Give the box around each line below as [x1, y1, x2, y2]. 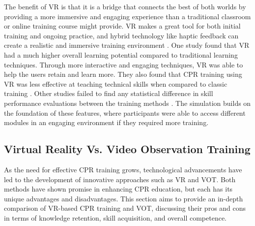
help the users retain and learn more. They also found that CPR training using [4, 69, 242, 79]
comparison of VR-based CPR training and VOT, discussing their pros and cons [4, 203, 246, 213]
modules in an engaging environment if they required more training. [4, 117, 209, 128]
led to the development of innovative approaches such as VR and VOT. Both [4, 174, 236, 184]
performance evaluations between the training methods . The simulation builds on [4, 97, 251, 108]
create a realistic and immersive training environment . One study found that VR [4, 40, 250, 50]
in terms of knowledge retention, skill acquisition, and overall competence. [4, 212, 227, 223]
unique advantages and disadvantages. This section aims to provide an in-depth [4, 193, 243, 203]
